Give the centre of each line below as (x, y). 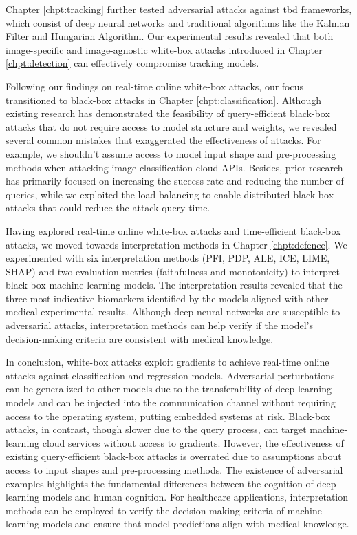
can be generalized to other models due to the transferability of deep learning (169, 389)
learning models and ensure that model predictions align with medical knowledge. (177, 524)
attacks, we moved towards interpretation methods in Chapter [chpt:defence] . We (176, 244)
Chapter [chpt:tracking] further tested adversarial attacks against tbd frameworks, (179, 9)
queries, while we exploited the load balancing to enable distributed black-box (170, 194)
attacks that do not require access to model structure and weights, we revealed (171, 126)
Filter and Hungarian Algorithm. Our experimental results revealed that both (170, 36)
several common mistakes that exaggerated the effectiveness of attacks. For (163, 140)
